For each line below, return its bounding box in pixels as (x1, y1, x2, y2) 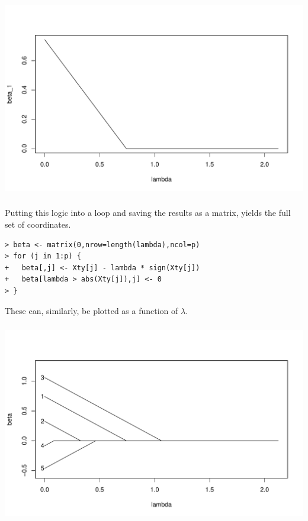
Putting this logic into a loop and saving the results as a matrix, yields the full (5, 206, 291, 219)
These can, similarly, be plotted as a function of (5, 304, 178, 316)
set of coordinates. (5, 218, 71, 231)
